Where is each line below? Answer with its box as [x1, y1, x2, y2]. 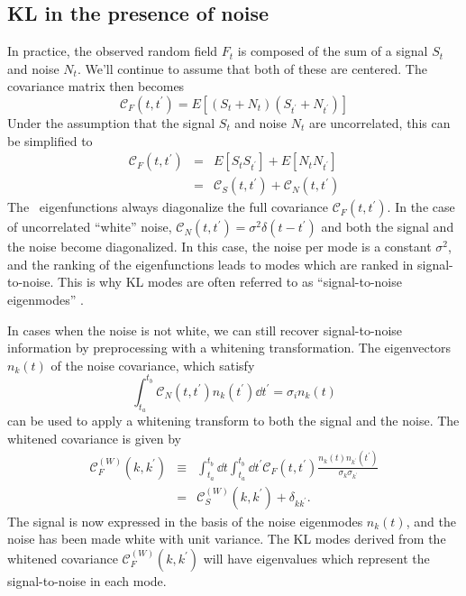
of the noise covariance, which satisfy [50, 355, 255, 374]
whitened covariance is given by [7, 428, 181, 447]
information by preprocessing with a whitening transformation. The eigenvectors [7, 338, 452, 357]
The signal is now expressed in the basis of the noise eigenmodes [7, 511, 363, 530]
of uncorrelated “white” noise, [7, 217, 172, 236]
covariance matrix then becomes [7, 77, 185, 96]
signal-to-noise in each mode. [7, 572, 167, 591]
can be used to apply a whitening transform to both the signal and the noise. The [7, 411, 460, 430]
